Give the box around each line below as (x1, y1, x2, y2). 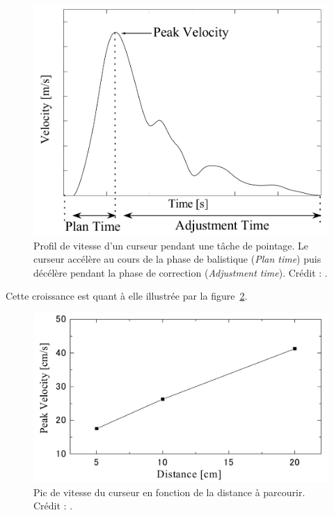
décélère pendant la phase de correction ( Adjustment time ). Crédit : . (33, 265, 328, 279)
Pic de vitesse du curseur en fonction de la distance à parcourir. (33, 484, 305, 499)
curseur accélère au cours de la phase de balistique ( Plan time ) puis (33, 252, 321, 266)
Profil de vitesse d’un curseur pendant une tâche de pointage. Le (33, 238, 309, 252)
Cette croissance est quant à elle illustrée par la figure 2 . (6, 289, 248, 303)
